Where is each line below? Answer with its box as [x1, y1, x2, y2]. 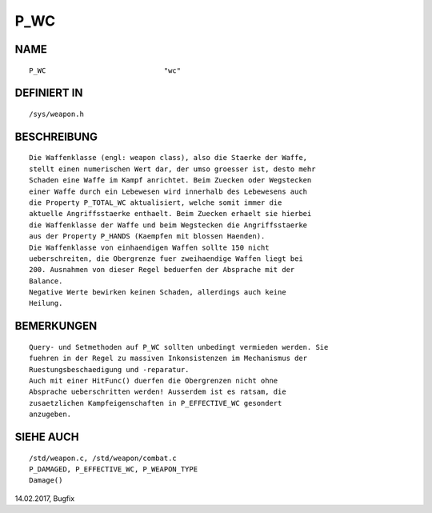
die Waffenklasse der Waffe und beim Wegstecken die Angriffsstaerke [29, 220, 308, 230]
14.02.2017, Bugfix [14, 493, 75, 503]
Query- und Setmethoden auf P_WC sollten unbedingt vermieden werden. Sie [29, 343, 329, 351]
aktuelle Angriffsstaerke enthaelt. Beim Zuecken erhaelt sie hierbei [29, 209, 312, 218]
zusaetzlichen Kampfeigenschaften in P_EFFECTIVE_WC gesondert [29, 399, 282, 407]
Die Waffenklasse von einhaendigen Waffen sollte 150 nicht [29, 242, 270, 252]
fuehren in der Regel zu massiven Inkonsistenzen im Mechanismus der [29, 354, 308, 363]
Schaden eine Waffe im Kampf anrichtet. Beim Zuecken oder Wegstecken [29, 176, 312, 185]
